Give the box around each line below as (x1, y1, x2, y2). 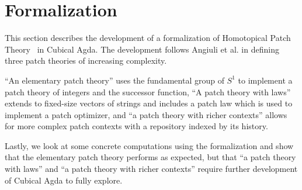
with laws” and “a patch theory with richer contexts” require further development (5, 163, 298, 175)
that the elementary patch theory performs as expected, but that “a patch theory (5, 151, 296, 163)
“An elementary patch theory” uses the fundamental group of (5, 74, 224, 86)
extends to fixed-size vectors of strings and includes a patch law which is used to (5, 97, 293, 109)
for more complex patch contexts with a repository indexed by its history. (5, 120, 268, 132)
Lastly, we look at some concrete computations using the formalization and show (5, 139, 294, 151)
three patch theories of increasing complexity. (5, 54, 167, 67)
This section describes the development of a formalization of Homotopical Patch (5, 32, 291, 44)
